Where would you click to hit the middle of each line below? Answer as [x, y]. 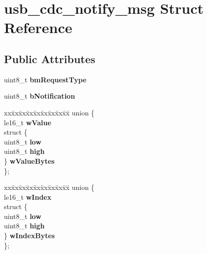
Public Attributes [50, 58]
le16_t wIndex [28, 197]
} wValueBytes [29, 161]
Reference [38, 27]
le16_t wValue [28, 122]
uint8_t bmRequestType [45, 79]
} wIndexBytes [30, 236]
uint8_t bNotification [40, 96]
